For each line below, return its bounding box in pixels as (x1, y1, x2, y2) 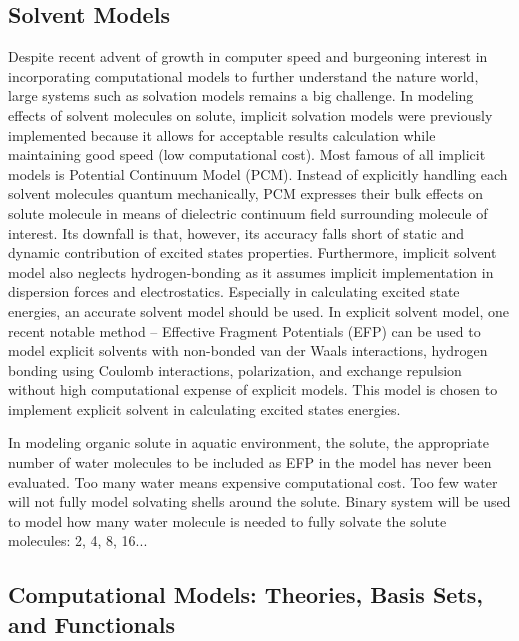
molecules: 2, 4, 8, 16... (8, 530, 148, 551)
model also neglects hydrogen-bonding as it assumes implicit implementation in (8, 261, 494, 282)
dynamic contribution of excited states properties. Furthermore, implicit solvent (8, 242, 497, 263)
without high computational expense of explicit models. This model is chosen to (8, 379, 498, 400)
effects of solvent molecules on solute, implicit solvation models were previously (8, 104, 493, 125)
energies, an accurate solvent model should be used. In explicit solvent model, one (8, 300, 509, 321)
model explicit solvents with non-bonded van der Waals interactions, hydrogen (8, 340, 488, 361)
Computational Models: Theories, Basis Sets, (8, 579, 483, 610)
